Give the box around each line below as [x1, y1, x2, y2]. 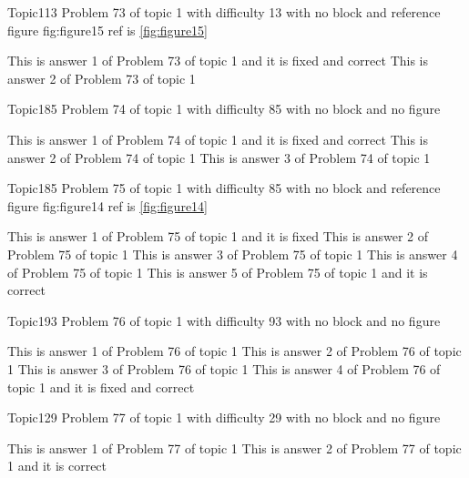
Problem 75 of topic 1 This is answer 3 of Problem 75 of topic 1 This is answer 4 [7, 244, 458, 263]
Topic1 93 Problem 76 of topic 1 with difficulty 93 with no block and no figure [7, 310, 441, 330]
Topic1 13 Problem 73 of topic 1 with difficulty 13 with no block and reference [7, 3, 441, 21]
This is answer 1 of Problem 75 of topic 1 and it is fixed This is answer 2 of [7, 227, 429, 246]
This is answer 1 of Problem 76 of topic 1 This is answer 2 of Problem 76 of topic [7, 341, 462, 361]
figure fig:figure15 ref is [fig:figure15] [7, 20, 208, 39]
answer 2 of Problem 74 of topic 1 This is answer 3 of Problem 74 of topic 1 [7, 147, 431, 167]
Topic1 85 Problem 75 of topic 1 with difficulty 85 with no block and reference [7, 178, 441, 198]
